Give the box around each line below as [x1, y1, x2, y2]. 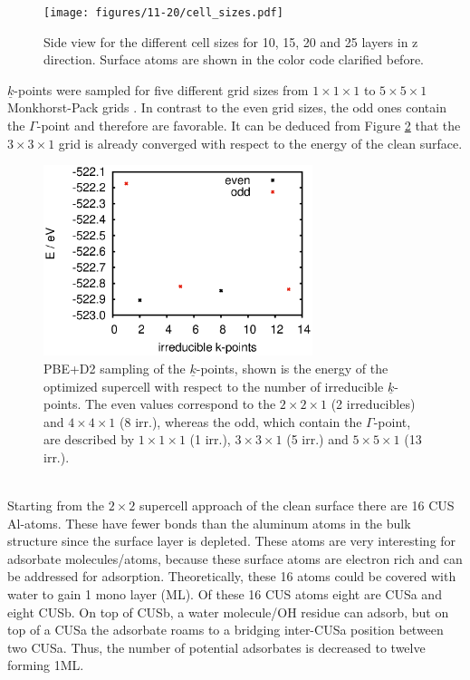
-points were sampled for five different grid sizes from [14, 80, 309, 99]
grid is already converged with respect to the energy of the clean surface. [58, 133, 463, 152]
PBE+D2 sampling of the [43, 358, 186, 377]
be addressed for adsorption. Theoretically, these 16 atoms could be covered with [7, 567, 456, 586]
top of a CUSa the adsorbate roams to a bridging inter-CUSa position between [7, 620, 444, 639]
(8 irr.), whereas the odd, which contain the [120, 412, 362, 431]
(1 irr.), [189, 430, 231, 449]
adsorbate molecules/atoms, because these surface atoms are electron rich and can [7, 549, 463, 568]
